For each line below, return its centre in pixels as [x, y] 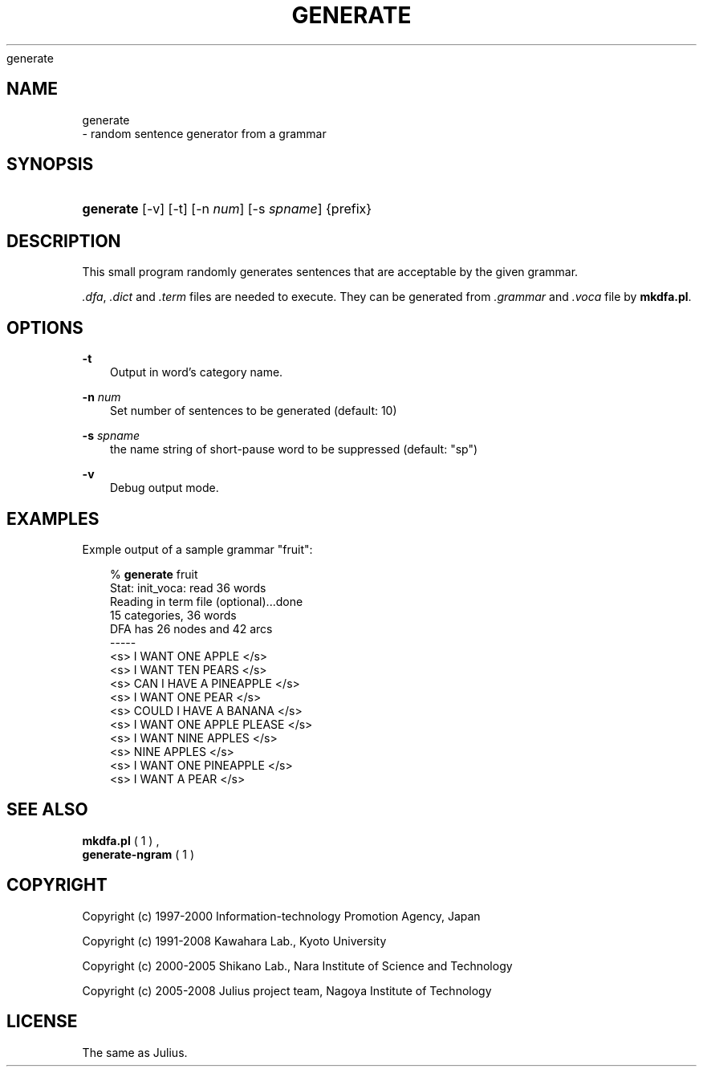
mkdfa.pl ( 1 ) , [121, 840]
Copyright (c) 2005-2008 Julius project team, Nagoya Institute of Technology [287, 990]
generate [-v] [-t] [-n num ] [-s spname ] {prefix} [227, 209]
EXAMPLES [53, 518]
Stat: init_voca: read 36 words [188, 587]
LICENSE [42, 1022]
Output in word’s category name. [197, 372]
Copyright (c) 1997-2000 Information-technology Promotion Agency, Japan [281, 916]
